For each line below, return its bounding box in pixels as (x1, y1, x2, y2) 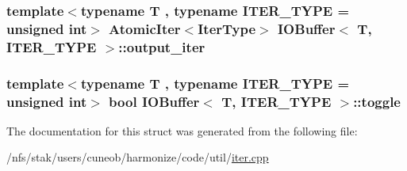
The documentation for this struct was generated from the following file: (6, 122, 358, 139)
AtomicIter (109, 18, 181, 38)
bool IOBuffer (109, 91, 200, 111)
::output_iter (118, 36, 205, 56)
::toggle (353, 91, 401, 111)
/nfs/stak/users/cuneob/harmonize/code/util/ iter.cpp (6, 149, 269, 165)
